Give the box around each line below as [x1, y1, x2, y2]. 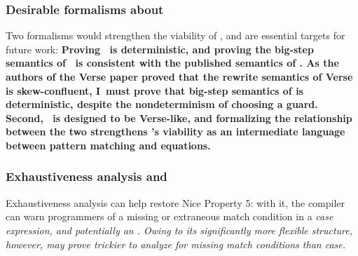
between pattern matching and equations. [6, 137, 211, 152]
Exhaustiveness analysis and [6, 168, 167, 185]
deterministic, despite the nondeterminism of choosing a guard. [6, 97, 318, 112]
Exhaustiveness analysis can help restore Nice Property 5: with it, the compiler [6, 195, 345, 210]
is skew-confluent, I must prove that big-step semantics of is [6, 83, 303, 97]
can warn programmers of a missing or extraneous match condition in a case [6, 209, 333, 224]
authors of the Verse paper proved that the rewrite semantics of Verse [6, 69, 353, 83]
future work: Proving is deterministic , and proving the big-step [6, 41, 314, 56]
